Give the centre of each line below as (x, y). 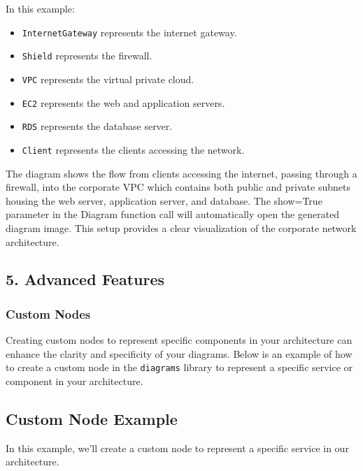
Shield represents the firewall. (87, 56)
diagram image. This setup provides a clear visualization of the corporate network (181, 227)
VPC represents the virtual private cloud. (108, 79)
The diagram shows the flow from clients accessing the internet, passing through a (181, 173)
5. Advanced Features (85, 279)
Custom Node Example (92, 418)
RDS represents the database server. (97, 126)
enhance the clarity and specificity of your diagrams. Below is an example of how (179, 353)
